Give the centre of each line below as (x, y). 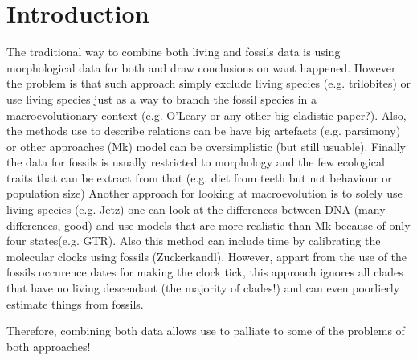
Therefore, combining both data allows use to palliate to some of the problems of (206, 331)
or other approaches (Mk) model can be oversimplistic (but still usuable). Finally (206, 146)
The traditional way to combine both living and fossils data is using (174, 52)
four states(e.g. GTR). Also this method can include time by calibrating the (194, 241)
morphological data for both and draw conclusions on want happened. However (201, 67)
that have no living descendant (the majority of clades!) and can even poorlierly (203, 288)
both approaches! (49, 346)
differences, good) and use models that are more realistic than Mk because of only (208, 225)
